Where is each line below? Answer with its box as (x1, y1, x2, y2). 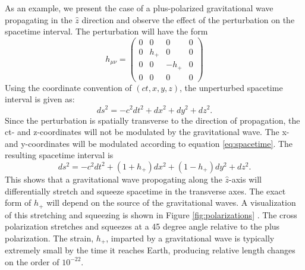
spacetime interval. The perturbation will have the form (5, 25, 208, 37)
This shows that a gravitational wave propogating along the (5, 172, 222, 185)
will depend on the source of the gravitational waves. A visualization (46, 196, 296, 209)
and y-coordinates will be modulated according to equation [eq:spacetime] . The (5, 137, 293, 149)
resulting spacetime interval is (5, 149, 114, 161)
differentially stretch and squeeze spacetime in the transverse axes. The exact (5, 184, 286, 197)
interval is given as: (5, 93, 75, 105)
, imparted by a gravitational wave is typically (106, 231, 275, 244)
